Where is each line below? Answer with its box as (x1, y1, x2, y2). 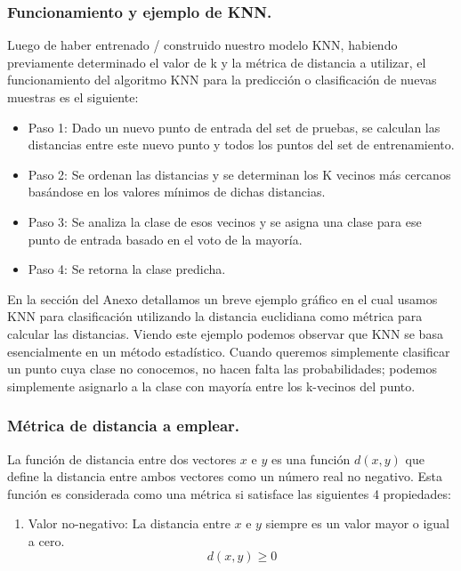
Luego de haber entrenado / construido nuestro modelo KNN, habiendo (7, 36, 398, 54)
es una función (271, 449, 351, 468)
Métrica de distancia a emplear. (7, 414, 239, 437)
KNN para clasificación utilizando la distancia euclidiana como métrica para (7, 307, 423, 326)
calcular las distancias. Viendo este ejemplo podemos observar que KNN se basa (7, 324, 443, 342)
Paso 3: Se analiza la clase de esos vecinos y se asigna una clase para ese (28, 212, 422, 230)
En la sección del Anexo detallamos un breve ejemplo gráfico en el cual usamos (7, 289, 438, 308)
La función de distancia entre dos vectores (7, 449, 237, 468)
